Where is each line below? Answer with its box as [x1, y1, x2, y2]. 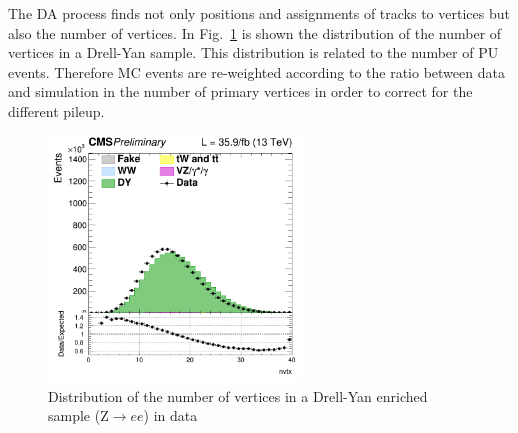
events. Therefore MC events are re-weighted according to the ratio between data [8, 61, 505, 82]
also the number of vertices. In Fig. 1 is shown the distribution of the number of [8, 22, 502, 43]
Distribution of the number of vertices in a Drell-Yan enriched [48, 385, 428, 406]
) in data [143, 405, 198, 426]
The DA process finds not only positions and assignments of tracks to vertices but [8, 3, 510, 23]
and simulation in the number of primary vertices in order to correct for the [8, 81, 473, 102]
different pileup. [8, 100, 105, 121]
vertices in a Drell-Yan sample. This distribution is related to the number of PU [8, 42, 499, 63]
